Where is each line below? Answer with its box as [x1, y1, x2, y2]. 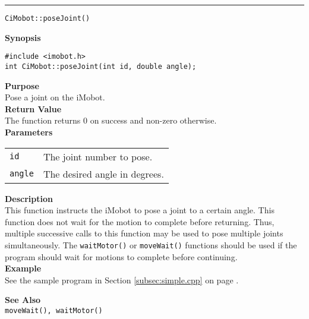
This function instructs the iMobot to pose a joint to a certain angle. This [5, 204, 275, 216]
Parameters [5, 125, 53, 138]
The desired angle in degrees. [43, 166, 164, 181]
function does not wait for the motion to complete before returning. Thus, [5, 215, 275, 228]
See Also [5, 293, 41, 306]
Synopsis [5, 31, 41, 43]
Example [5, 262, 42, 274]
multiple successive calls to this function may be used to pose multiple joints [5, 227, 283, 239]
